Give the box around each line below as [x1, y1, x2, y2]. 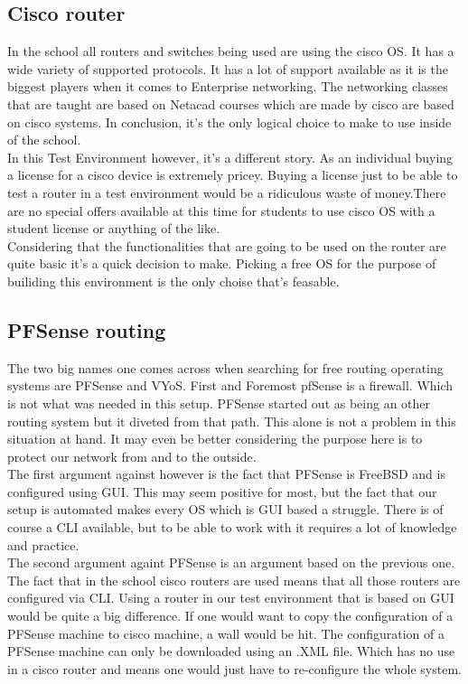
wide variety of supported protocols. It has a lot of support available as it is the [7, 59, 448, 78]
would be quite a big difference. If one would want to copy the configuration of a [7, 606, 454, 625]
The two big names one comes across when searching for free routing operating [7, 358, 444, 377]
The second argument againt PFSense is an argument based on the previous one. [7, 553, 455, 572]
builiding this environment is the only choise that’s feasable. [7, 271, 340, 290]
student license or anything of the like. [7, 219, 220, 238]
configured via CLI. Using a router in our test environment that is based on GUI [7, 588, 454, 607]
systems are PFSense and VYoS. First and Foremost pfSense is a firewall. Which [7, 376, 454, 395]
